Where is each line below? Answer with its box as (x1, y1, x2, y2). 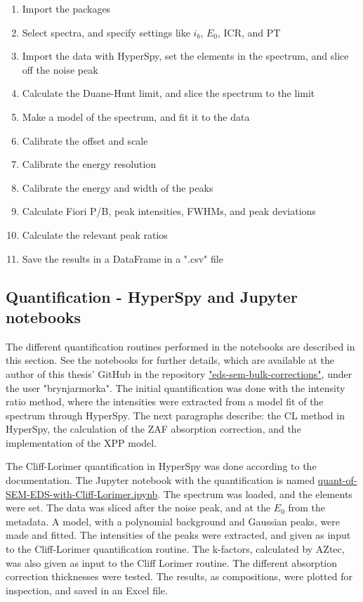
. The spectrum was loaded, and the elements (157, 486, 352, 501)
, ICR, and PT (218, 25, 281, 39)
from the (288, 500, 326, 515)
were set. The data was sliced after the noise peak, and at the (6, 500, 271, 515)
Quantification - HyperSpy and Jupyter (6, 285, 298, 307)
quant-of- (317, 473, 357, 488)
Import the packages (22, 1, 111, 15)
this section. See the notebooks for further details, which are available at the (6, 353, 334, 367)
